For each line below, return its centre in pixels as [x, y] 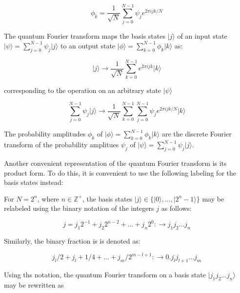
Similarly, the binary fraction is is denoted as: [72, 241]
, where [48, 198]
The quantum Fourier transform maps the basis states [85, 36]
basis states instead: [34, 182]
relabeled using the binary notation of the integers [79, 208]
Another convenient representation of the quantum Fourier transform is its [115, 163]
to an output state [88, 45]
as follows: [177, 208]
